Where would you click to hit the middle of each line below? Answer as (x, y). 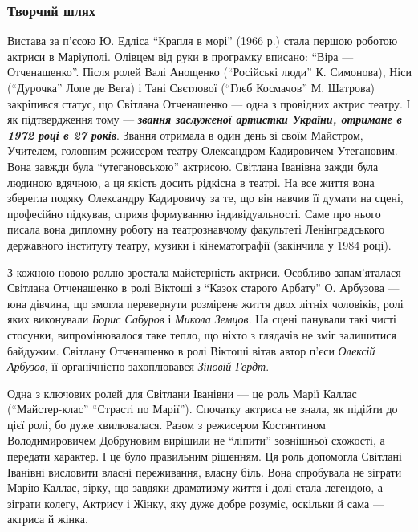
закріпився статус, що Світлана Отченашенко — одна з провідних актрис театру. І (209, 103)
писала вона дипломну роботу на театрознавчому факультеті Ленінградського (196, 229)
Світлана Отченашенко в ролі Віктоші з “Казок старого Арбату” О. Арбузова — (203, 288)
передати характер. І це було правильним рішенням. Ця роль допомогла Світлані (205, 456)
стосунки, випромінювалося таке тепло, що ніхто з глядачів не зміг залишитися (202, 334)
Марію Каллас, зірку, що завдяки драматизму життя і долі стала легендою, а (195, 487)
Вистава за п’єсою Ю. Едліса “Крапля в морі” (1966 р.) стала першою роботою (203, 41)
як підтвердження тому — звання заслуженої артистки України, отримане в (205, 119)
